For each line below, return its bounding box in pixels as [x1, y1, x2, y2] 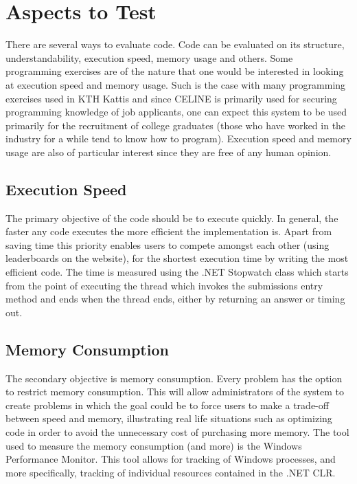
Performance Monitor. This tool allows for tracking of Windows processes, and [5, 452, 336, 466]
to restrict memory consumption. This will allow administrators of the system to [5, 384, 345, 399]
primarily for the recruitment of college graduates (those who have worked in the [5, 118, 346, 132]
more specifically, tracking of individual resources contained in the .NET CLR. [5, 465, 336, 479]
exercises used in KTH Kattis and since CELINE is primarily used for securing [5, 91, 337, 105]
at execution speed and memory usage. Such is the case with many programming [5, 77, 346, 91]
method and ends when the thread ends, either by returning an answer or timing [5, 291, 345, 306]
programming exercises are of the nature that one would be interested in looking [5, 64, 344, 78]
